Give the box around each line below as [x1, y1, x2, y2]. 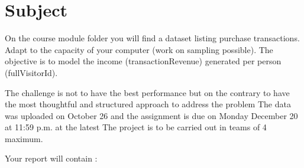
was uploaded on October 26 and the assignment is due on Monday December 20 [5, 109, 298, 121]
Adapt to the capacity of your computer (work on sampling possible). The [5, 43, 273, 55]
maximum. [5, 132, 43, 144]
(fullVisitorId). [5, 66, 58, 78]
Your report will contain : [5, 152, 98, 164]
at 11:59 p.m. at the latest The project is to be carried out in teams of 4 [5, 121, 267, 133]
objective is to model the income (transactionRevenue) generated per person [5, 55, 282, 67]
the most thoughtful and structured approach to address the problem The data [5, 98, 291, 110]
